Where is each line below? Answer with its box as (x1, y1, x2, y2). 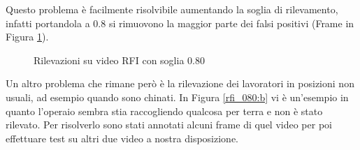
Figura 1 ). (6, 29, 49, 44)
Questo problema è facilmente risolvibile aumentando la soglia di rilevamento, (6, 2, 338, 16)
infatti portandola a (6, 15, 90, 30)
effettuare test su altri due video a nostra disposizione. (6, 130, 238, 145)
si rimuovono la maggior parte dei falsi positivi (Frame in (108, 15, 354, 30)
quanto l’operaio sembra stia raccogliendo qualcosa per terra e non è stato (6, 103, 323, 118)
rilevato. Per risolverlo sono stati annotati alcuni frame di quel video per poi (6, 117, 332, 132)
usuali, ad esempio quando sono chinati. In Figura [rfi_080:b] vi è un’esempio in (6, 89, 349, 104)
